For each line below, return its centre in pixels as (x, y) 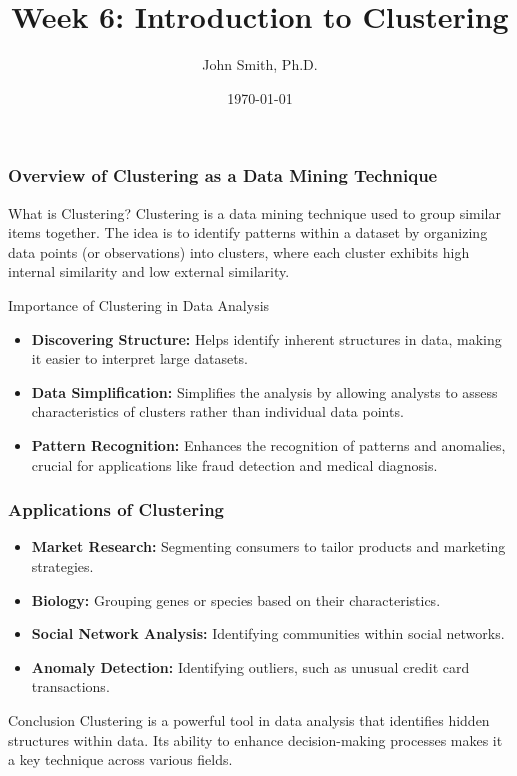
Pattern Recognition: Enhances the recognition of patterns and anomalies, (268, 444)
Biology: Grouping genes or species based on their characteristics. (236, 599)
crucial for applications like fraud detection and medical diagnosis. (234, 464)
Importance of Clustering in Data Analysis (139, 304)
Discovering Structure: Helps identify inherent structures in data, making (266, 338)
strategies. (62, 565)
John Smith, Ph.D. (260, 64)
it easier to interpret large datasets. (139, 358)
